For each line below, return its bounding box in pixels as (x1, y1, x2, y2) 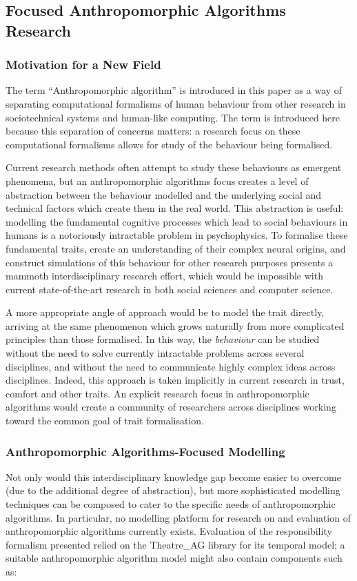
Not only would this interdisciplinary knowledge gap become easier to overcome (6, 469, 341, 484)
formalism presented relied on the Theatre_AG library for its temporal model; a (6, 537, 345, 551)
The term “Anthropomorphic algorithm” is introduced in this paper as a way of (6, 83, 343, 97)
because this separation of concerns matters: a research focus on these (6, 124, 300, 138)
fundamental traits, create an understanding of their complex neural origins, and (6, 241, 346, 255)
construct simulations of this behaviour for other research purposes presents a (6, 255, 334, 269)
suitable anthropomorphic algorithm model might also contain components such (6, 551, 343, 565)
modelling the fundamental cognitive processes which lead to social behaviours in (6, 214, 348, 228)
